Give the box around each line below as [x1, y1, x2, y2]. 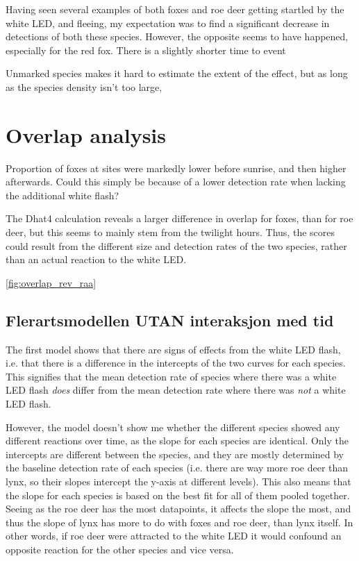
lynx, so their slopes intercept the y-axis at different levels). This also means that [6, 474, 351, 488]
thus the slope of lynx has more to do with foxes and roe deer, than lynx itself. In [6, 514, 353, 529]
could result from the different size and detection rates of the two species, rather [6, 238, 347, 253]
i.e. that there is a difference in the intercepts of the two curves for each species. [6, 355, 346, 370]
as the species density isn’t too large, [6, 79, 162, 94]
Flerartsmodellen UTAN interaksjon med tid [6, 309, 334, 330]
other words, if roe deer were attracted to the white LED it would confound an [6, 528, 342, 543]
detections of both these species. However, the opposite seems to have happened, [6, 29, 349, 44]
